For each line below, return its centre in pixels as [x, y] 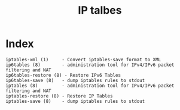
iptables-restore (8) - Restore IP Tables [59, 96]
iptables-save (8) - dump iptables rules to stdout [75, 101]
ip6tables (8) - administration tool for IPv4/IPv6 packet [90, 65]
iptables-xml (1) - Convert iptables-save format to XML [83, 59]
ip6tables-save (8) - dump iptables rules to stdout [75, 80]
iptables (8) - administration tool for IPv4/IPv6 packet [90, 86]
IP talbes [100, 10]
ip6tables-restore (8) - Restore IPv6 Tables [63, 75]
